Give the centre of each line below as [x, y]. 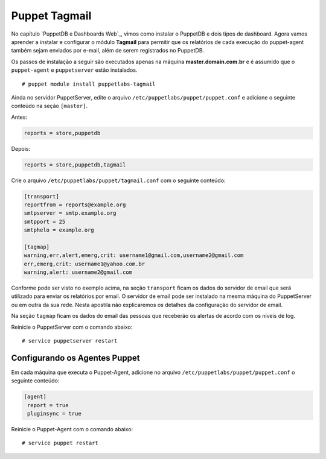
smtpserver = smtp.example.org [70, 213]
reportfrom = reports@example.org [75, 204]
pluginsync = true [54, 414]
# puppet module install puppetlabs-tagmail [89, 84]
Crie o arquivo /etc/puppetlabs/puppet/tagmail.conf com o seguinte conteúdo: [118, 180]
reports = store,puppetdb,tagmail [75, 165]
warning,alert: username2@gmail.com [78, 272]
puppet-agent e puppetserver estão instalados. [74, 70]
